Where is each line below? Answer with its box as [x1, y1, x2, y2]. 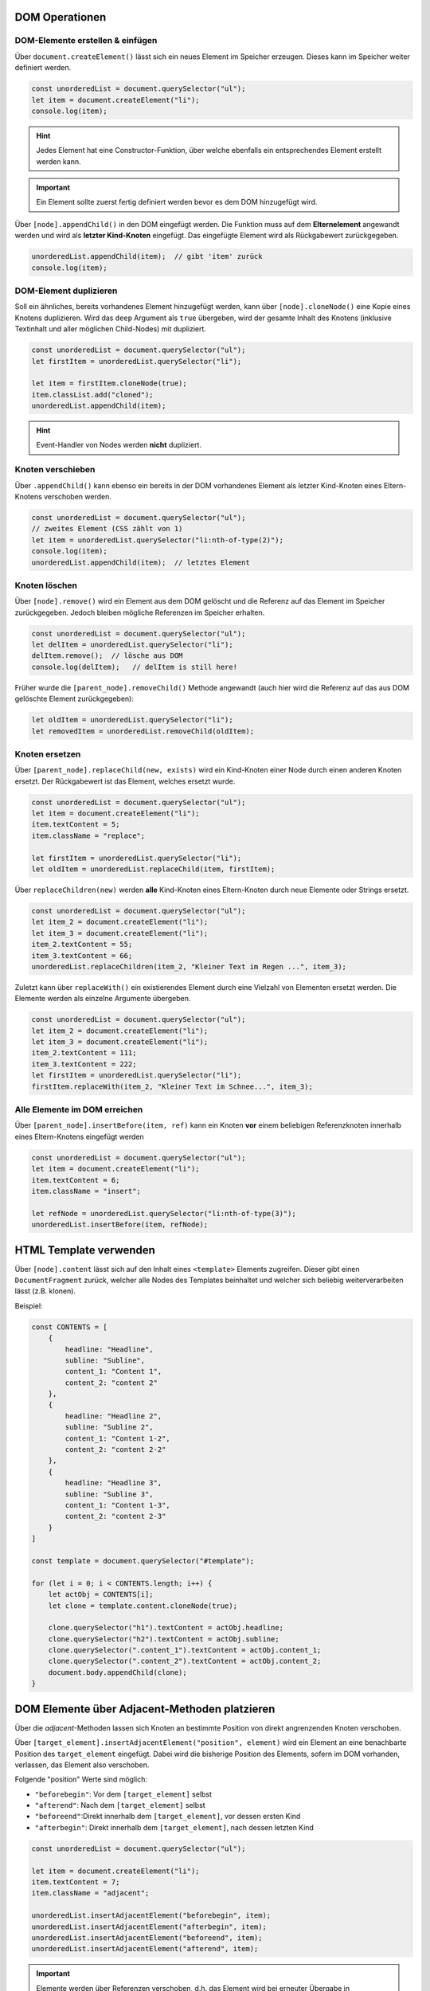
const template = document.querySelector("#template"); [31, 1556, 255, 1565]
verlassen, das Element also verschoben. [14, 1760, 150, 1770]
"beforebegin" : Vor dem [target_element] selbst [34, 1789, 213, 1799]
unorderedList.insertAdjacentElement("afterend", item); [31, 1944, 259, 1954]
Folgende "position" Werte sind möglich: [14, 1774, 147, 1784]
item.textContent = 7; [31, 1878, 120, 1887]
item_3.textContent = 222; [31, 1059, 137, 1069]
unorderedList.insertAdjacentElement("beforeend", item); [31, 1933, 263, 1942]
